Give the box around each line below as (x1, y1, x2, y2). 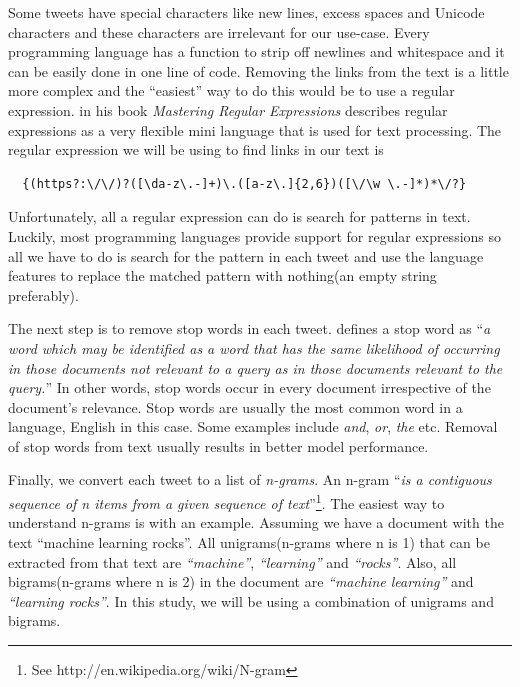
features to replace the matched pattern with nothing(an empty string (8, 265, 437, 286)
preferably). (8, 284, 79, 305)
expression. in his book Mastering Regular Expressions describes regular (8, 99, 448, 120)
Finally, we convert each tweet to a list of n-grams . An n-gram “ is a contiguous (8, 469, 492, 490)
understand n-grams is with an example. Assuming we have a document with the (8, 512, 504, 533)
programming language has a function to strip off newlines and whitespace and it (8, 41, 505, 62)
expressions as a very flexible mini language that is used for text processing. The (8, 119, 502, 140)
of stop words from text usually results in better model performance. (8, 435, 429, 456)
